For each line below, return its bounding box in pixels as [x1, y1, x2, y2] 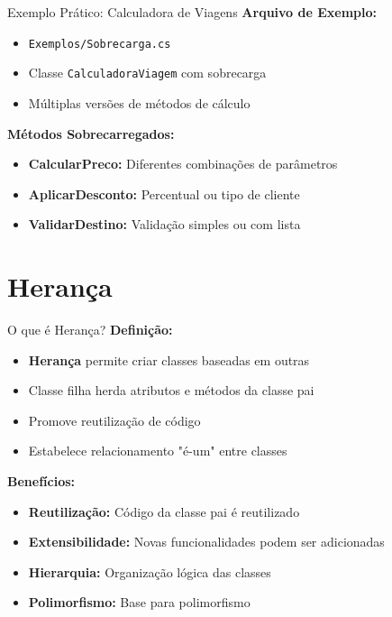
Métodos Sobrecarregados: [7, 124, 175, 143]
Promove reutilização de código [28, 410, 201, 429]
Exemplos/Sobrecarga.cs [28, 37, 171, 51]
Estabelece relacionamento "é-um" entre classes [28, 441, 287, 460]
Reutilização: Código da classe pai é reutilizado [28, 502, 300, 520]
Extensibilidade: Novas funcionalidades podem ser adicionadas [28, 532, 385, 551]
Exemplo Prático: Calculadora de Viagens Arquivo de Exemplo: [7, 3, 378, 21]
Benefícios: [7, 471, 76, 490]
